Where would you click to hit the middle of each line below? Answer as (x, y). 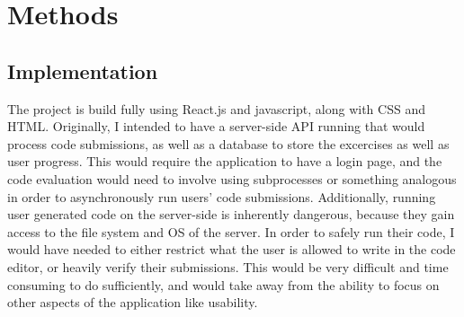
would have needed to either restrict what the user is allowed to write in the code (232, 249)
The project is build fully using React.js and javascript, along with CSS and (216, 108)
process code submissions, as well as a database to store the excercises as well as (228, 143)
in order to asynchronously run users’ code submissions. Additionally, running (222, 196)
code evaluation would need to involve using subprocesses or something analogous (232, 178)
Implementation (83, 70)
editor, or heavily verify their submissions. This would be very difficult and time (228, 266)
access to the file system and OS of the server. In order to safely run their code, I (231, 231)
